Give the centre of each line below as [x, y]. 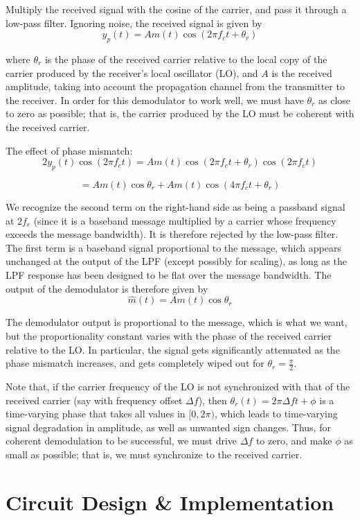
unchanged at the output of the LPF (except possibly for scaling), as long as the [176, 261]
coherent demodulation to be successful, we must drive [121, 441]
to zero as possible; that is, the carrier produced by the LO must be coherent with [180, 113]
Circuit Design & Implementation [170, 502]
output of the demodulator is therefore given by [107, 288]
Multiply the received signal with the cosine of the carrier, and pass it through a [176, 9]
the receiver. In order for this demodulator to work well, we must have [155, 99]
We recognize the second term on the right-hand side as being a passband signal [175, 206]
